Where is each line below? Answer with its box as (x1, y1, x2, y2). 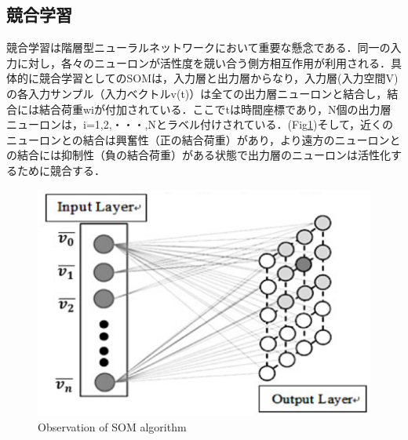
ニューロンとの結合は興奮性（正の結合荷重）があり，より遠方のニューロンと (6, 131, 401, 147)
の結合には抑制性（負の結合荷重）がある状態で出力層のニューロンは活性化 (6, 147, 391, 163)
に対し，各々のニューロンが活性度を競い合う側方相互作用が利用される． (16, 54, 391, 71)
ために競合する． (16, 162, 105, 178)
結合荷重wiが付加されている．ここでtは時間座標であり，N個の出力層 (38, 100, 392, 117)
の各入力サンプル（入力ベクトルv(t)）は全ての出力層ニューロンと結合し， (6, 85, 388, 101)
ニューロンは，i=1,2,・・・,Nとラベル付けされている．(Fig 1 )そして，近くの (6, 116, 394, 133)
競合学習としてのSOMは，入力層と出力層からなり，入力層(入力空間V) (38, 70, 399, 86)
